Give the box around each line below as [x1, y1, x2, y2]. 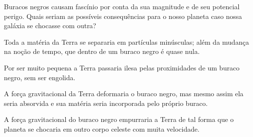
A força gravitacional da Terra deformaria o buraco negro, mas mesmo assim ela [4, 88, 244, 99]
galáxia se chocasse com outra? [4, 20, 97, 31]
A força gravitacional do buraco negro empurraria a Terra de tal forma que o [4, 114, 234, 124]
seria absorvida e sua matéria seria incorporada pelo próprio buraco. [4, 98, 208, 108]
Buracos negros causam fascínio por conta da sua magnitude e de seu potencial [4, 1, 240, 11]
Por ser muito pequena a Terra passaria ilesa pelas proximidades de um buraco [4, 62, 240, 72]
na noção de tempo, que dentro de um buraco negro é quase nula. [4, 46, 200, 56]
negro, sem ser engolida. [4, 72, 76, 82]
